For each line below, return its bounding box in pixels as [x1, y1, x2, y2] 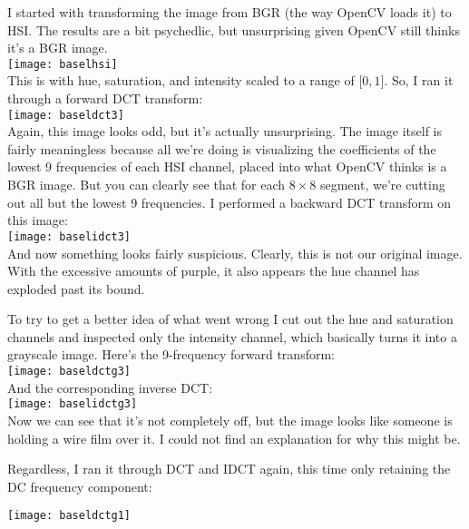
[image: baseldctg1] [7, 509, 132, 523]
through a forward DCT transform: [7, 89, 203, 108]
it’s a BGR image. [7, 38, 108, 57]
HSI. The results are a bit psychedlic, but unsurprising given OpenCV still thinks [7, 20, 460, 39]
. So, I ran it [384, 71, 454, 90]
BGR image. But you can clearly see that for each [7, 175, 286, 194]
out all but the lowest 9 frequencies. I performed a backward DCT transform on [7, 192, 452, 211]
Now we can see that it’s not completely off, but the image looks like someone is [7, 410, 453, 429]
